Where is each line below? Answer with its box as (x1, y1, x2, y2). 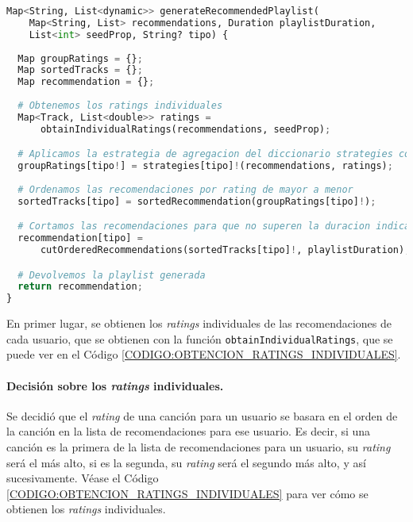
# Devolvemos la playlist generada (17, 269, 206, 281)
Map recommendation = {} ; (17, 76, 155, 88)
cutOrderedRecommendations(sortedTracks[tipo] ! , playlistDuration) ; (40, 244, 411, 256)
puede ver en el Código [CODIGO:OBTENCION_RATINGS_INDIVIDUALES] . (6, 346, 401, 363)
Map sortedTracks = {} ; (17, 64, 143, 76)
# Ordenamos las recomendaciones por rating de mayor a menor (17, 183, 353, 195)
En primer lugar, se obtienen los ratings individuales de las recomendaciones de (6, 315, 392, 332)
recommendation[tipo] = (17, 232, 143, 244)
